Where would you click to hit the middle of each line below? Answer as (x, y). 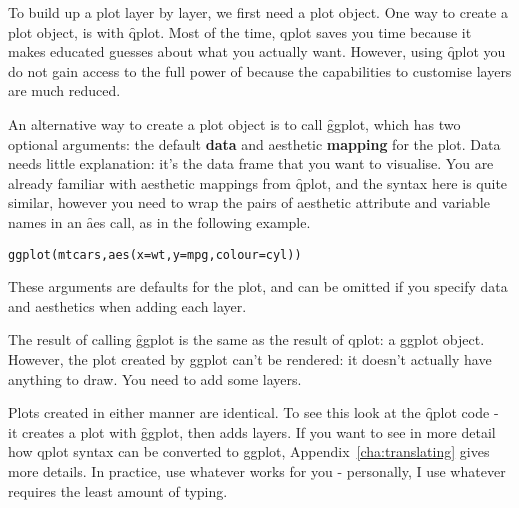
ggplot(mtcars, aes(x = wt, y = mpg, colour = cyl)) (155, 254)
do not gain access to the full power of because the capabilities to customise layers (260, 70)
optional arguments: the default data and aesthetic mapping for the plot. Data (254, 143)
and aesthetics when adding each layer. (127, 305)
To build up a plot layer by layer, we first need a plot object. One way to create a (258, 12)
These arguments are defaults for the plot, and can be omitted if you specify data (258, 286)
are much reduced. (64, 90)
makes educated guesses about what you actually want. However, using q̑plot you (257, 51)
